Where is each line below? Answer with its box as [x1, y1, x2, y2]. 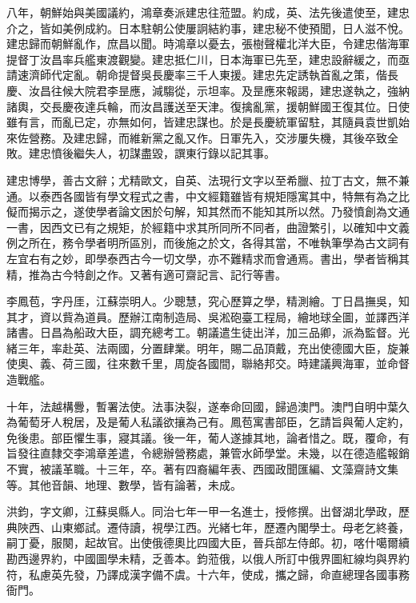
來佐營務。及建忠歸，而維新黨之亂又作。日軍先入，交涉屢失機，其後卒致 [6, 129, 387, 146]
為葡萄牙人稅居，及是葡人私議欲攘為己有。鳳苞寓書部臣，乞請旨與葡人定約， [6, 413, 410, 430]
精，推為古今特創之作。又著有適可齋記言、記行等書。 [6, 266, 286, 282]
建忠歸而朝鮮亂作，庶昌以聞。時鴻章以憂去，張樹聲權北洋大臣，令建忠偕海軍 [6, 35, 410, 52]
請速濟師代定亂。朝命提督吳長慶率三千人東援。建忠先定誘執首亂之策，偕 [6, 66, 387, 83]
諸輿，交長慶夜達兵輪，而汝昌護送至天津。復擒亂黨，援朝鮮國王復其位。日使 [6, 98, 410, 114]
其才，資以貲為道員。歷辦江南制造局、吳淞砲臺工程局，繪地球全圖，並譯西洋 [6, 308, 410, 325]
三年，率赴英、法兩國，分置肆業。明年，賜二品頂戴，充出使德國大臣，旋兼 [17, 339, 410, 356]
